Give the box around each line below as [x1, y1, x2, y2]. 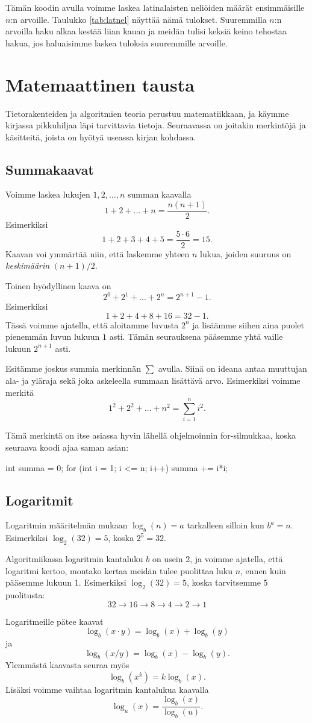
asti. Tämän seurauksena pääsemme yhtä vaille [109, 330, 283, 343]
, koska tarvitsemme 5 [186, 576, 268, 589]
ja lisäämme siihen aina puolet [192, 318, 304, 331]
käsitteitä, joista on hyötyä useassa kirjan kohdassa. [5, 130, 196, 143]
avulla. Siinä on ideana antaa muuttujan [158, 362, 307, 375]
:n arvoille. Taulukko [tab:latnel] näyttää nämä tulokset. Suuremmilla [10, 13, 267, 25]
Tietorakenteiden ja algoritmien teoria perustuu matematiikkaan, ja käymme [5, 107, 289, 119]
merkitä [5, 386, 34, 398]
